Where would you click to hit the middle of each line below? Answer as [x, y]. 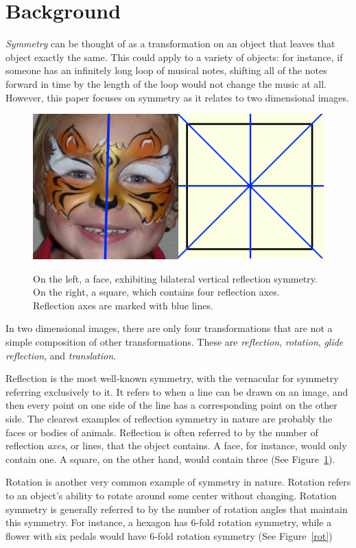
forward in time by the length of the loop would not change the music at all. [166, 83]
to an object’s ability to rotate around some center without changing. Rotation [171, 495]
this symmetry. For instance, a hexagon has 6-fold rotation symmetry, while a [169, 522]
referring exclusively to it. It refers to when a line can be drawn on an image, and [177, 391]
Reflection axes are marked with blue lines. [123, 305]
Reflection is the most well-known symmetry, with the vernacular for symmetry [172, 378]
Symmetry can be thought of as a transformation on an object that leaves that [170, 44]
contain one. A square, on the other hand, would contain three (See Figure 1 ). [170, 458]
